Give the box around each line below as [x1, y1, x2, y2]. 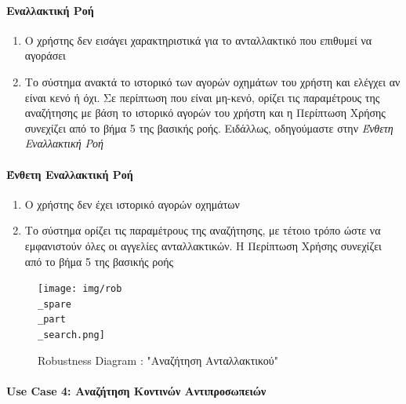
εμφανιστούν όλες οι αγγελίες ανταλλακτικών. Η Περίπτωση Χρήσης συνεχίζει [24, 237, 382, 253]
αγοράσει [24, 47, 66, 64]
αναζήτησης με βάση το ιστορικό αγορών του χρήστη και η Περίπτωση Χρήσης [24, 104, 386, 121]
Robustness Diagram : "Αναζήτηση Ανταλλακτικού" [38, 351, 278, 368]
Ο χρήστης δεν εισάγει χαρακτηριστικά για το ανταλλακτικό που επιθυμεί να [24, 31, 372, 48]
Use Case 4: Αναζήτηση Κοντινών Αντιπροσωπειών [6, 382, 266, 399]
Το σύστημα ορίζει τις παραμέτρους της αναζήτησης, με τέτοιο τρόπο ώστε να [24, 222, 381, 238]
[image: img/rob [38, 283, 122, 295]
